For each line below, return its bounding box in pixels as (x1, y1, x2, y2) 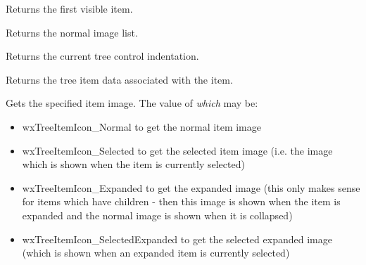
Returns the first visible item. (6, 1, 133, 15)
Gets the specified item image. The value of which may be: (6, 96, 258, 110)
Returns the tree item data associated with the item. (6, 72, 233, 86)
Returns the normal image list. (6, 25, 138, 39)
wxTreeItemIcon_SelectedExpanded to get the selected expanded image (22, 231, 332, 246)
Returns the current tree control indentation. (6, 49, 199, 63)
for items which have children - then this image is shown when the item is (22, 194, 341, 209)
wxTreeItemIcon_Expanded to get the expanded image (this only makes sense (22, 180, 360, 195)
